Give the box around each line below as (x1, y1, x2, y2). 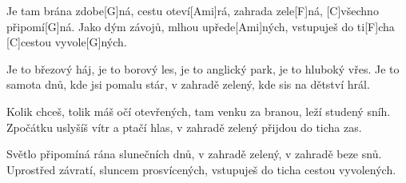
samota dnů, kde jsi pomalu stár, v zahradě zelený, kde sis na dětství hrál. (6, 76, 370, 93)
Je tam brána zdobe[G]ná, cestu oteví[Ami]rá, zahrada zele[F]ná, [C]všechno (6, 2, 379, 18)
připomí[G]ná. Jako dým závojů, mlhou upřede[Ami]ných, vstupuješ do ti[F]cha (6, 18, 395, 34)
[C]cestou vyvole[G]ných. (6, 34, 127, 50)
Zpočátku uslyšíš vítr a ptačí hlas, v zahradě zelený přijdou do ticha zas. (6, 118, 362, 135)
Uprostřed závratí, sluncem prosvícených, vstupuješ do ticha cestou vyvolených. (6, 161, 396, 177)
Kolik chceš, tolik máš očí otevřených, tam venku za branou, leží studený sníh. (6, 102, 391, 119)
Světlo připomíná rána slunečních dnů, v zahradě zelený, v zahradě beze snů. (6, 145, 382, 162)
